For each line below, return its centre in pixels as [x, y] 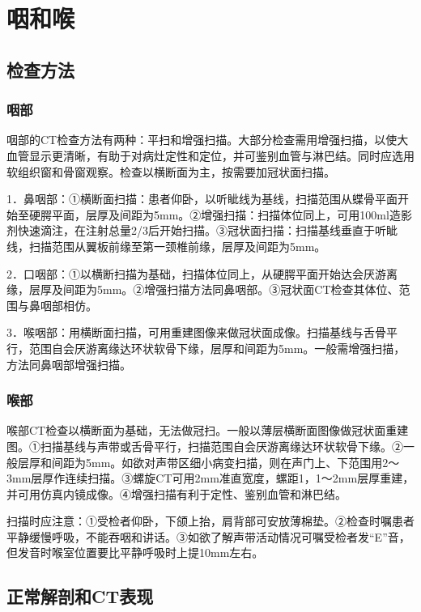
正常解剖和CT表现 [80, 596]
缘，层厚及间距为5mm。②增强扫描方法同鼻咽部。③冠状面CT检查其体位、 [203, 289]
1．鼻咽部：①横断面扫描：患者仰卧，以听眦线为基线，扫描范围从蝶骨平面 [202, 199]
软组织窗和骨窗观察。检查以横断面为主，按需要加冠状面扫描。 [171, 171]
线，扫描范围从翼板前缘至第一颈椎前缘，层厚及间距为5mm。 [166, 246]
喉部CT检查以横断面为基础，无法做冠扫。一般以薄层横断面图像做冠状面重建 [208, 430]
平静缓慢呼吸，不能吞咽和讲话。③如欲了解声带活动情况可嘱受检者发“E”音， [208, 536]
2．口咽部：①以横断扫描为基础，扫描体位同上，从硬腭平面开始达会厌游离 [202, 273]
